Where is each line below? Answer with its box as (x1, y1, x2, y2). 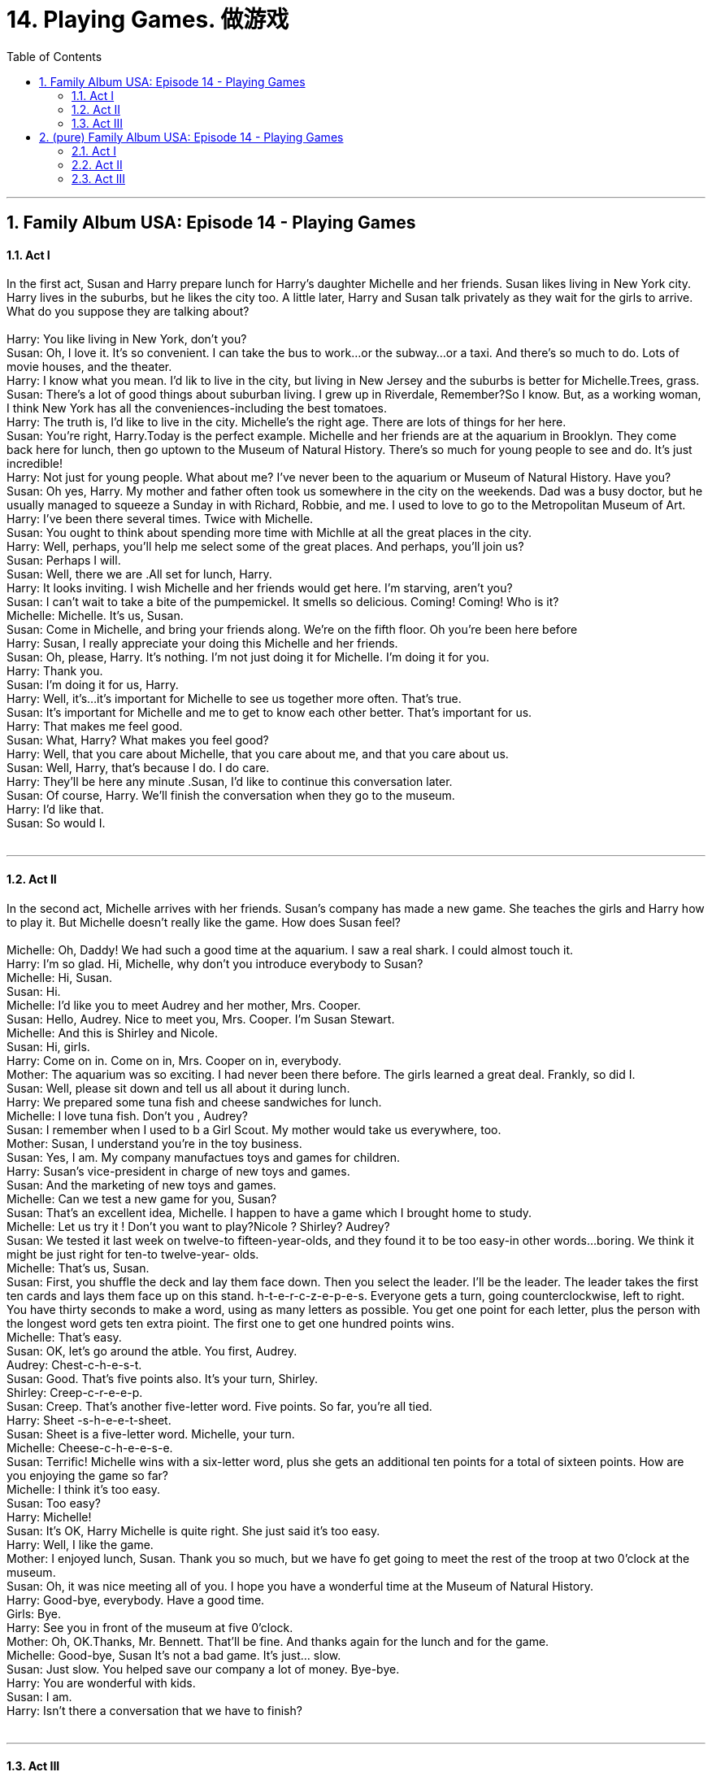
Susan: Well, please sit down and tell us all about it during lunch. (7, 1080, 350, 1095)
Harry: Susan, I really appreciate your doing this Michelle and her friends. (7, 636, 398, 651)
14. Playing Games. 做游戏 (7, 6, 289, 33)
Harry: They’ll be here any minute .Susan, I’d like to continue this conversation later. (7, 775, 453, 789)
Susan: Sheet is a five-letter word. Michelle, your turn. (7, 1426, 295, 1441)
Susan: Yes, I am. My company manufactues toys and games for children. (7, 1150, 401, 1164)
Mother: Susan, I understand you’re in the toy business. (7, 1136, 302, 1150)
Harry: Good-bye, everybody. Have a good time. (7, 1592, 265, 1607)
